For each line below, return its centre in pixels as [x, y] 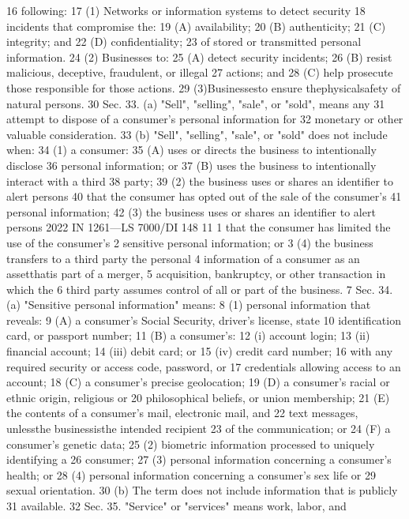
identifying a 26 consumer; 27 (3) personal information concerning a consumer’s [199, 459]
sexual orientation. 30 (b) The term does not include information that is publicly [202, 490]
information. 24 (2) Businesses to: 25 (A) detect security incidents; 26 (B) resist [199, 56]
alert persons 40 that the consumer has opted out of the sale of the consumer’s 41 [204, 196]
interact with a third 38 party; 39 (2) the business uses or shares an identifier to [200, 181]
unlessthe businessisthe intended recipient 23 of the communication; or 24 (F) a [199, 429]
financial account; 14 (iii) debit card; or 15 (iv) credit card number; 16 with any [200, 351]
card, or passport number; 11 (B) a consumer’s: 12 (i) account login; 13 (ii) [188, 335]
